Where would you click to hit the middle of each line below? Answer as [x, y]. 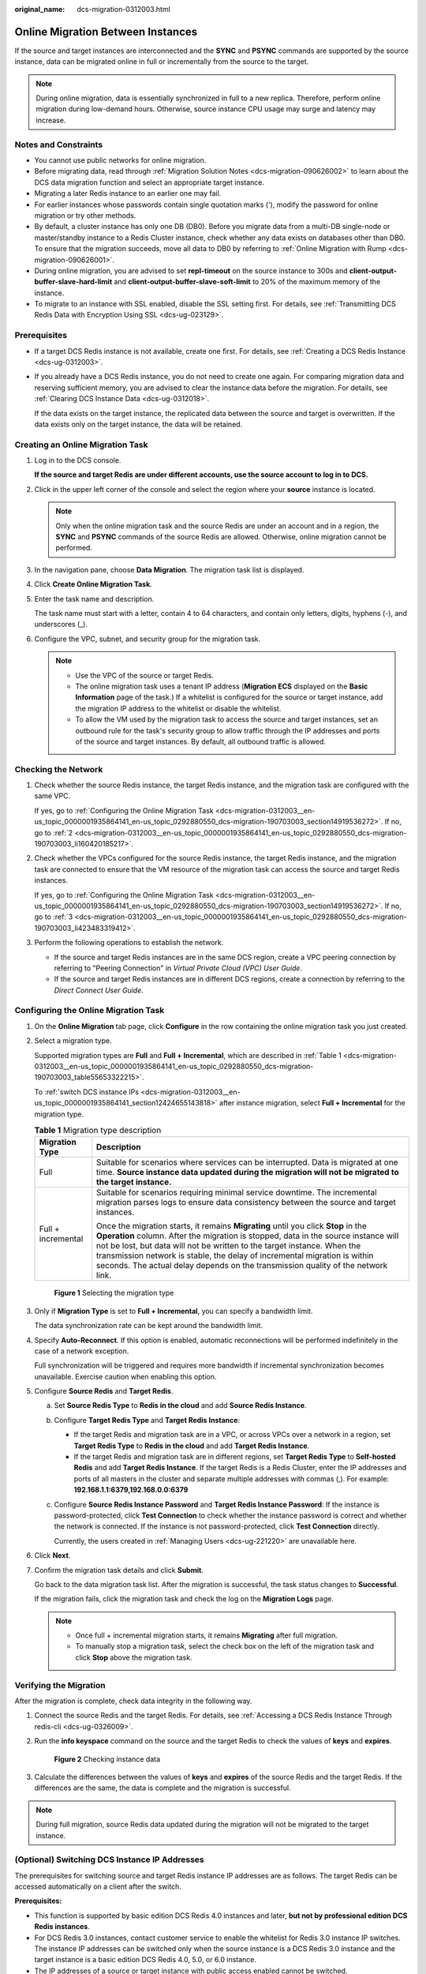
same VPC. [52, 796]
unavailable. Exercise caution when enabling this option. [125, 1376]
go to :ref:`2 [54, 832]
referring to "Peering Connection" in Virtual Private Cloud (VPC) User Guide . [178, 968]
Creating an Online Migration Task [81, 445]
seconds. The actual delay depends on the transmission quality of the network [242, 1266]
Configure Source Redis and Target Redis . [104, 1391]
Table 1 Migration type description [98, 1131]
